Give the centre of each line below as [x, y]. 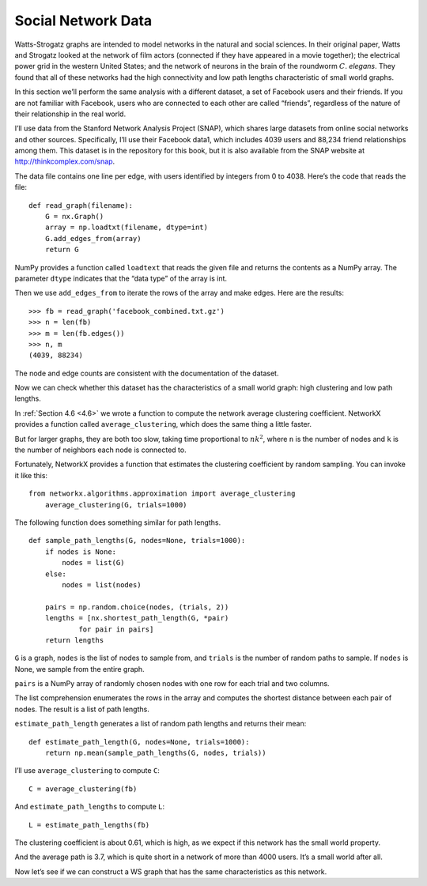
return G [62, 250]
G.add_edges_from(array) [93, 238]
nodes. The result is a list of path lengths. [82, 709]
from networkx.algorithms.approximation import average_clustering [162, 494]
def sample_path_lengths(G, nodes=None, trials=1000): [137, 541]
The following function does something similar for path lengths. [118, 522]
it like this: [31, 475]
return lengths [74, 640]
